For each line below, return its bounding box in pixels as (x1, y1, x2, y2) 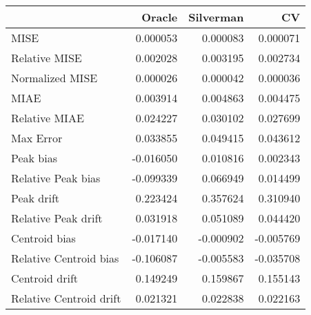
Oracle (141, 9, 178, 25)
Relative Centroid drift (11, 290, 121, 306)
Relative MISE (11, 50, 82, 66)
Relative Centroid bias (11, 250, 119, 266)
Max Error (11, 130, 63, 146)
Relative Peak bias (11, 170, 101, 186)
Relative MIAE (11, 110, 84, 126)
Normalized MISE (11, 70, 98, 86)
